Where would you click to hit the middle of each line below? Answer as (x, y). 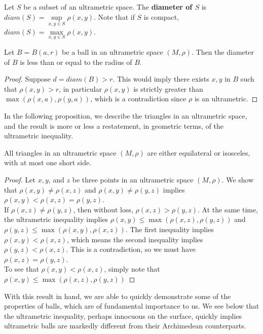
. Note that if (114, 16)
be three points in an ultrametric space (133, 179)
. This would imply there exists (161, 79)
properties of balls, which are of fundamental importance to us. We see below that (132, 306)
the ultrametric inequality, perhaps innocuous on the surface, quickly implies (123, 316)
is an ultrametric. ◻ (226, 99)
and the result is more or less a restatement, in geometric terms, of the (114, 125)
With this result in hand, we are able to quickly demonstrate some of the (118, 296)
